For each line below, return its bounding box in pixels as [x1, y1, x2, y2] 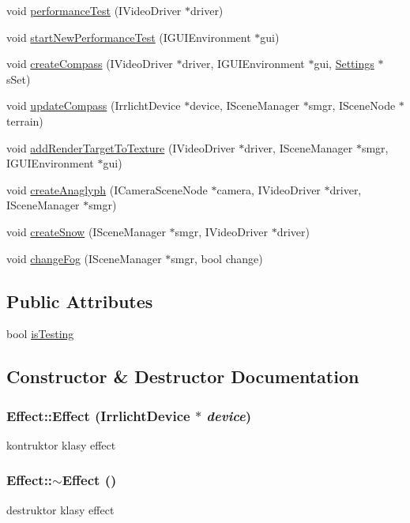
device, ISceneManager [190, 97, 300, 114]
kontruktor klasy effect [6, 436, 116, 453]
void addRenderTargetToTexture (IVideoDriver [6, 139, 235, 156]
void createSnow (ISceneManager [6, 223, 166, 239]
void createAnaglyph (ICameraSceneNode [6, 181, 208, 198]
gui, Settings [314, 55, 374, 72]
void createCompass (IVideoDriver [6, 55, 173, 72]
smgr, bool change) [171, 250, 263, 266]
